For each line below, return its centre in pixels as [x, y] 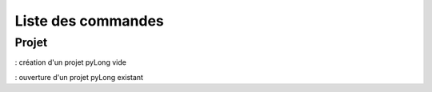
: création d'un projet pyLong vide [71, 62]
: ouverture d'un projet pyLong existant [79, 77]
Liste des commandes [89, 21]
